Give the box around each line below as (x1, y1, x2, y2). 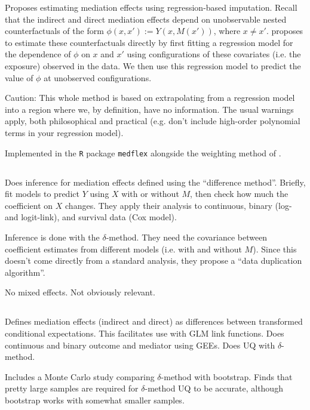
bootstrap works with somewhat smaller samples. (5, 393, 185, 406)
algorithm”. (5, 266, 45, 278)
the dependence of (5, 48, 71, 60)
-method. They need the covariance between (106, 230, 268, 243)
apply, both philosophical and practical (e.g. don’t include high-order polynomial (5, 115, 300, 127)
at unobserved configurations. (44, 71, 152, 84)
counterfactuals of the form (5, 24, 104, 37)
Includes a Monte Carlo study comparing (5, 370, 155, 383)
